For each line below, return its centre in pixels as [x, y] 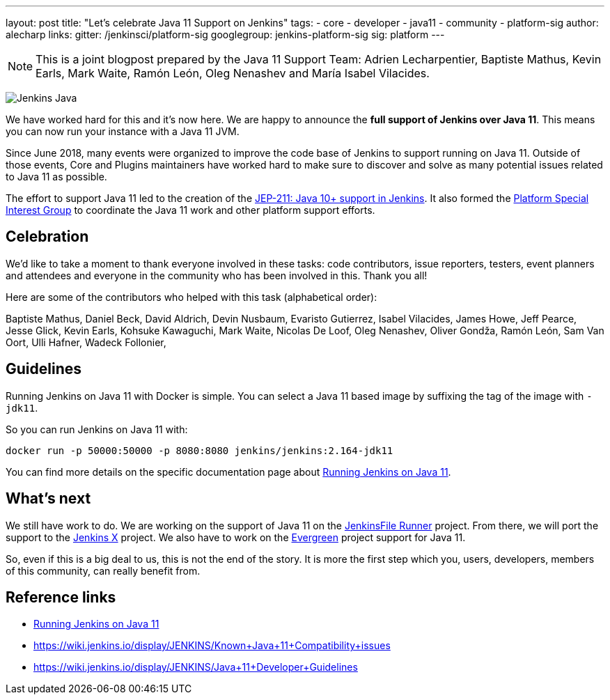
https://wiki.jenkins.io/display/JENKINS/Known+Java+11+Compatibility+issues [212, 646]
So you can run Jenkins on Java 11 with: [97, 429]
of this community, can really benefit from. [103, 570]
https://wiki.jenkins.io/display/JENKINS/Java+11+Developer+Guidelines [196, 667]
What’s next [48, 499]
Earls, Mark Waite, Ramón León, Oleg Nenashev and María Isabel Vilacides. [233, 73]
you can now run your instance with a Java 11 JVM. [123, 131]
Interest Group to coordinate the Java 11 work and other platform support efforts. [190, 210]
